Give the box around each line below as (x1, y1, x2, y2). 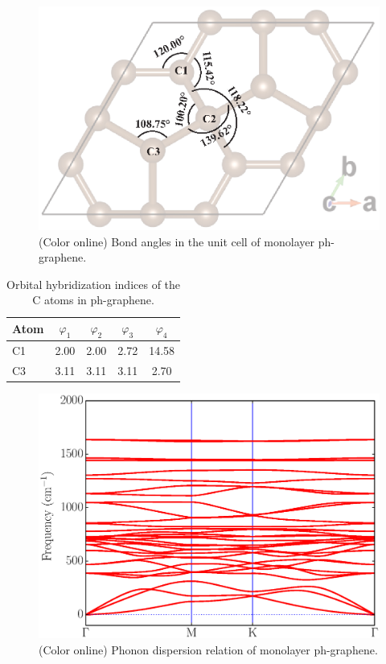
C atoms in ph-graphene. (32, 291, 154, 308)
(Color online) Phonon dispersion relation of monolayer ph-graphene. (39, 641, 378, 658)
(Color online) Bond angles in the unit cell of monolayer (39, 233, 314, 250)
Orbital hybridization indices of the (6, 275, 181, 292)
